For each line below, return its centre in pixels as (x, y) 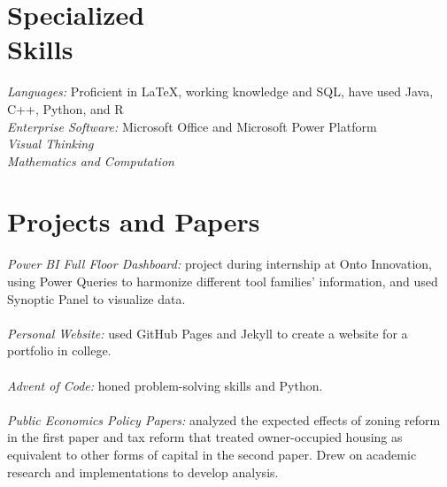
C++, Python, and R (66, 108)
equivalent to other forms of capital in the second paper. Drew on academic (212, 454)
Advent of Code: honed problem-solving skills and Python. (165, 385)
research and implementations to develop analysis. (143, 472)
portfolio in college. (59, 350)
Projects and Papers (134, 221)
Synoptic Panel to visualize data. (96, 298)
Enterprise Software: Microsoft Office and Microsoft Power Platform (192, 126)
